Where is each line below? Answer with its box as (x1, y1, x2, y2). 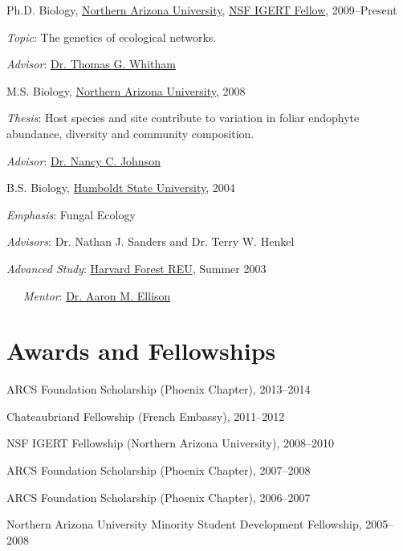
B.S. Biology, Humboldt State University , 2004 (6, 179, 235, 196)
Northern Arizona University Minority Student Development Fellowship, (6, 516, 362, 533)
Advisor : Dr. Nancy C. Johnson (6, 152, 161, 169)
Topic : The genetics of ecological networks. (6, 28, 217, 45)
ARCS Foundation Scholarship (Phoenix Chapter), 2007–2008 (6, 462, 311, 479)
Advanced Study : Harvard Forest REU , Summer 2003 (6, 259, 267, 276)
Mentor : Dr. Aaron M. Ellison (23, 287, 171, 304)
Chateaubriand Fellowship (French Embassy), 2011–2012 (6, 407, 285, 424)
